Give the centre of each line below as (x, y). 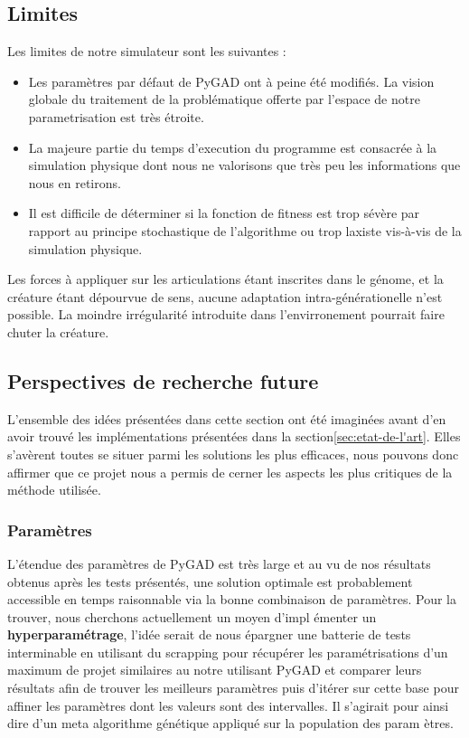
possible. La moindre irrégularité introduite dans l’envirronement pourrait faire (226, 314)
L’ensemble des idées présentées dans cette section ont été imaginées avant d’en (227, 418)
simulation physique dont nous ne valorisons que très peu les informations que (244, 165)
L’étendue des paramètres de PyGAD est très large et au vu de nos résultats (219, 563)
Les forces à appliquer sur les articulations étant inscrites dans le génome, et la (225, 279)
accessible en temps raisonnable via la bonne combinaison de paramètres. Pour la (232, 599)
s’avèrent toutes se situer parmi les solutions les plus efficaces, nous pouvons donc (233, 454)
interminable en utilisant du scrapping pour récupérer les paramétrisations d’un (228, 652)
